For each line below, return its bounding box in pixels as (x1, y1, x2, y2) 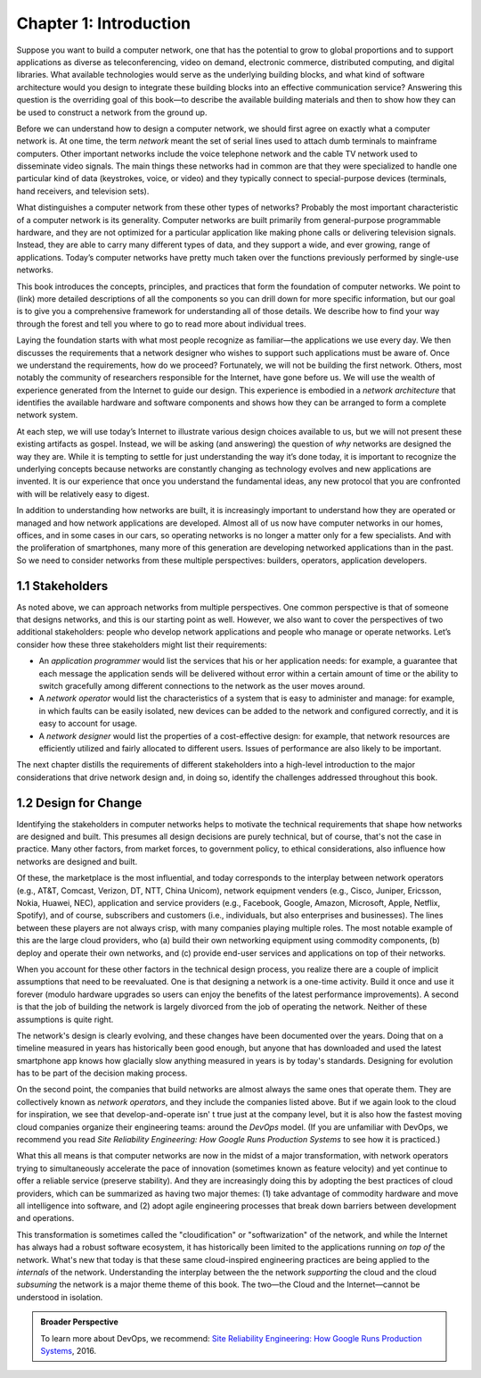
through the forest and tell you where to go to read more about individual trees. (16, 318, 306, 329)
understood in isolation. (16, 1291, 103, 1302)
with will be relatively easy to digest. (16, 488, 151, 499)
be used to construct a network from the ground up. (16, 107, 208, 118)
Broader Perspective (40, 1316, 119, 1327)
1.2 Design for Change (16, 795, 143, 810)
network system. (16, 410, 78, 420)
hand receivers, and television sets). (16, 186, 150, 196)
